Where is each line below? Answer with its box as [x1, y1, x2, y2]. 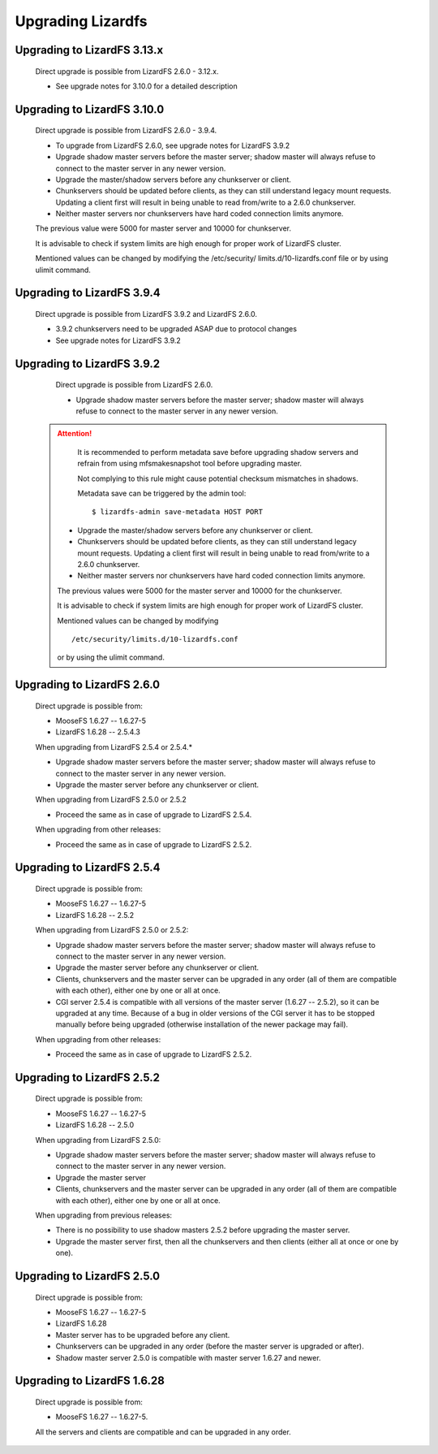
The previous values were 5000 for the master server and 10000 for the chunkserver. [57, 586, 342, 595]
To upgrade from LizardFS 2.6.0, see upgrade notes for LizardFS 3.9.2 [55, 141, 290, 150]
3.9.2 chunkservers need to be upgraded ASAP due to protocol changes [55, 324, 298, 334]
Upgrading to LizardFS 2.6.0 [15, 678, 161, 692]
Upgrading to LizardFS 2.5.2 [15, 1071, 160, 1084]
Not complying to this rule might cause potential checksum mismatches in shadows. [77, 474, 359, 483]
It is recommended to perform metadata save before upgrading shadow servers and [77, 447, 359, 457]
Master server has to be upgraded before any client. [55, 1330, 230, 1339]
